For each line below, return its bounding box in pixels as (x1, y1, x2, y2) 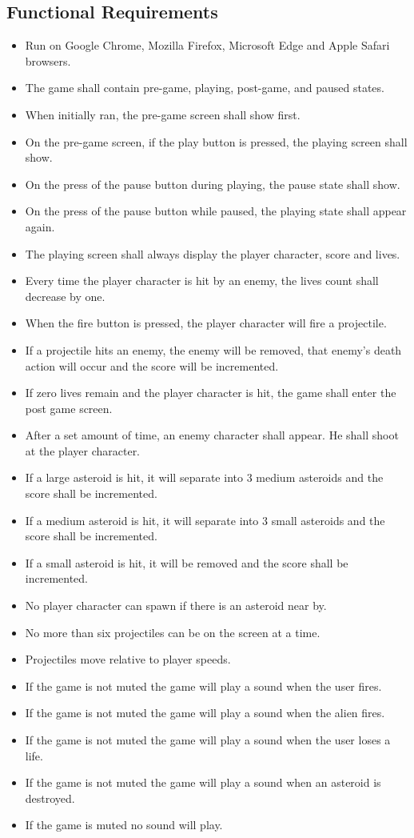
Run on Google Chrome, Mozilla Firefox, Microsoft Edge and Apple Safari (25, 37, 390, 54)
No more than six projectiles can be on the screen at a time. (25, 623, 320, 640)
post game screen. (25, 399, 113, 416)
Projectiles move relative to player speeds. (25, 651, 231, 668)
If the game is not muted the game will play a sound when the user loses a (25, 732, 391, 748)
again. (25, 218, 55, 235)
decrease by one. (25, 287, 105, 304)
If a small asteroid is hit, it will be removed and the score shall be (25, 554, 348, 571)
